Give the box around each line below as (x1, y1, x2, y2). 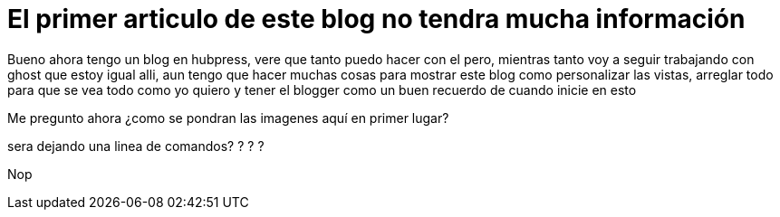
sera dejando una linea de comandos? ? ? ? (7, 137, 265, 154)
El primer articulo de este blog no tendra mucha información (7, 4, 746, 34)
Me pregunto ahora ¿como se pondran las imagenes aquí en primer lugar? (7, 109, 449, 126)
